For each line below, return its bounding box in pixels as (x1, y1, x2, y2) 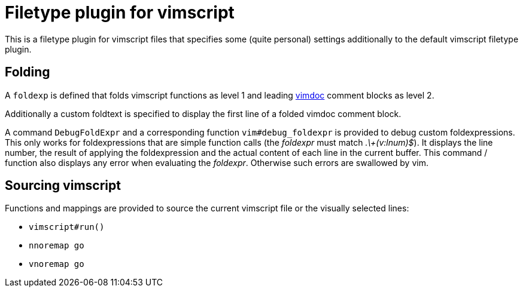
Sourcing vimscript (5, 178, 121, 193)
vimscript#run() (29, 222, 105, 232)
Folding (5, 64, 50, 80)
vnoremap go (29, 259, 84, 269)
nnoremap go (29, 241, 84, 251)
